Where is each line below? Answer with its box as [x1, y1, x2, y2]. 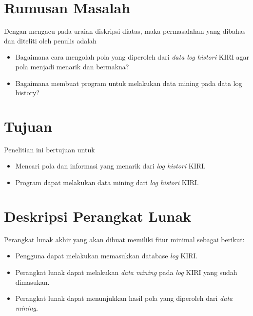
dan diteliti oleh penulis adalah [4, 35, 97, 45]
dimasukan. [15, 276, 50, 287]
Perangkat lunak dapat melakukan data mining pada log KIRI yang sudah [15, 267, 237, 277]
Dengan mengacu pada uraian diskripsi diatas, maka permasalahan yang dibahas [4, 26, 246, 36]
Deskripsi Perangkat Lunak [4, 206, 192, 226]
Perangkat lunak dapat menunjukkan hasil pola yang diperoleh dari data [15, 293, 233, 303]
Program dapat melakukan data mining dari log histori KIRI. [15, 177, 199, 187]
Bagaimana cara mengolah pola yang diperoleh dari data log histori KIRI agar [15, 52, 250, 62]
